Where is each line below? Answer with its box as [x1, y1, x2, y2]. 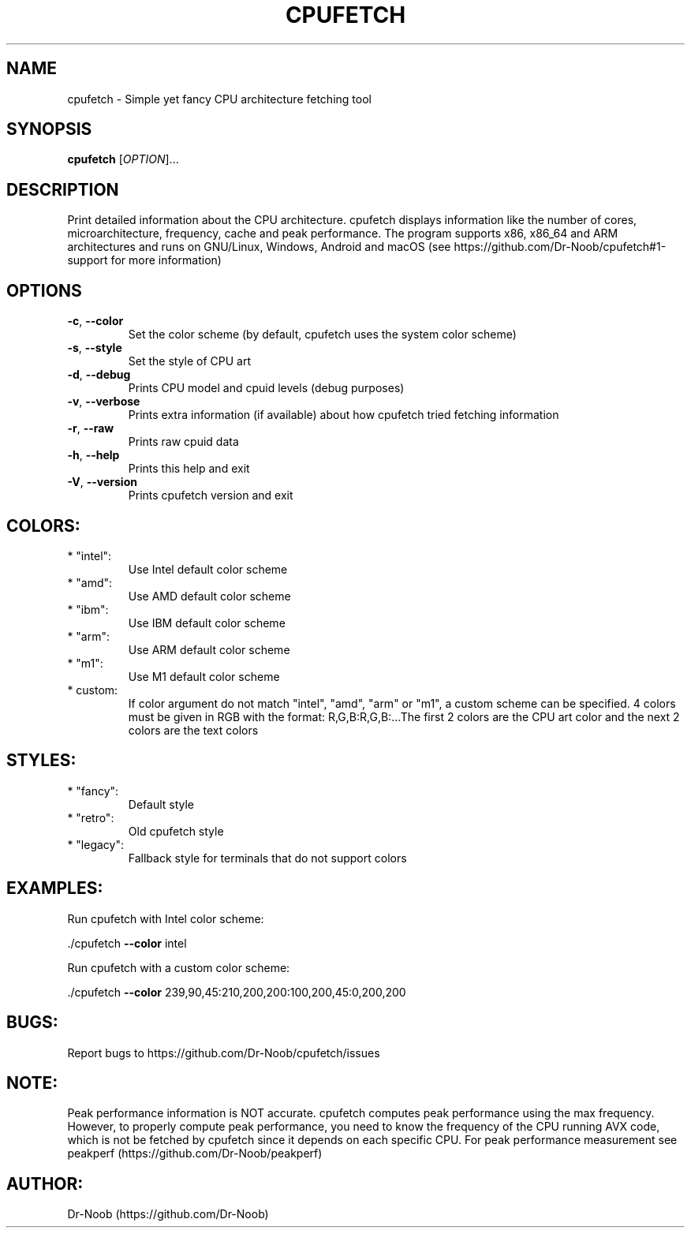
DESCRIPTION [6, 179, 119, 200]
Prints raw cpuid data [128, 435, 239, 449]
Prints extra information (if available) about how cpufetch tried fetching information [128, 408, 559, 422]
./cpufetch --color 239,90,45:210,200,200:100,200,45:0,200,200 [67, 985, 406, 999]
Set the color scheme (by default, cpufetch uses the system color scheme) [128, 327, 517, 342]
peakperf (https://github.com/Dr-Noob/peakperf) [67, 1146, 323, 1161]
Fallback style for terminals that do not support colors [128, 851, 407, 865]
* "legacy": [67, 837, 125, 851]
